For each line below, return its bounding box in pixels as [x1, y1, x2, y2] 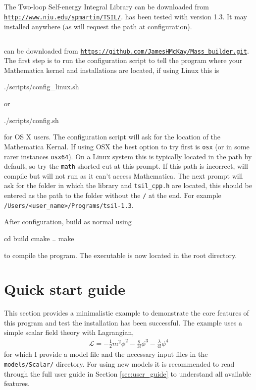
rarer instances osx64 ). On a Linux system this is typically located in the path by [4, 151, 252, 161]
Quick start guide [4, 279, 126, 299]
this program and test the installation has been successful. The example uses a [4, 317, 243, 327]
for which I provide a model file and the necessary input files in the [4, 349, 208, 359]
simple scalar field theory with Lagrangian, [4, 327, 134, 337]
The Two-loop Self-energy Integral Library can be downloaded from [4, 1, 209, 12]
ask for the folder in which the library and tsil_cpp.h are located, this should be [4, 180, 253, 191]
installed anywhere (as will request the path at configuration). [4, 21, 192, 31]
